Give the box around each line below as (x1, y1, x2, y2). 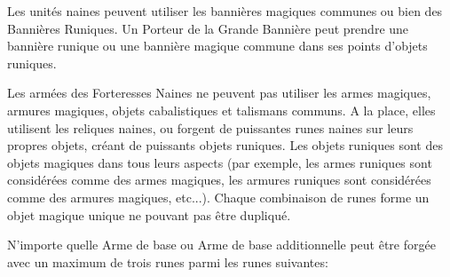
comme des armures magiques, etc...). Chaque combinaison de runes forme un (7, 187, 430, 206)
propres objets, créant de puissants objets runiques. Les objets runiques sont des (7, 136, 443, 154)
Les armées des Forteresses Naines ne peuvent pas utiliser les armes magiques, (7, 83, 431, 102)
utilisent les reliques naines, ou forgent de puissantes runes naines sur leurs (7, 118, 414, 137)
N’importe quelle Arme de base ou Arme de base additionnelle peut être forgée (7, 235, 436, 254)
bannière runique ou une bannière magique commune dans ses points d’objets (7, 36, 428, 55)
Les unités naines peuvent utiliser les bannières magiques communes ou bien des (7, 2, 443, 20)
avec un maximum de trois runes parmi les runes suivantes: (7, 252, 328, 271)
